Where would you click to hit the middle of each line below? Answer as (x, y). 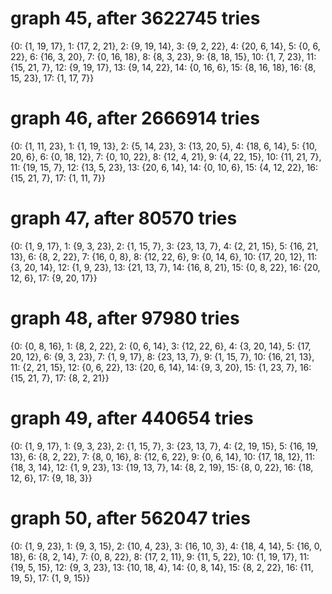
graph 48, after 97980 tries (125, 318)
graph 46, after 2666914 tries (135, 118)
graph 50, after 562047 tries (130, 518)
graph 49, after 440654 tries (132, 418)
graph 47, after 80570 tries (124, 218)
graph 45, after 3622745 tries (135, 18)
